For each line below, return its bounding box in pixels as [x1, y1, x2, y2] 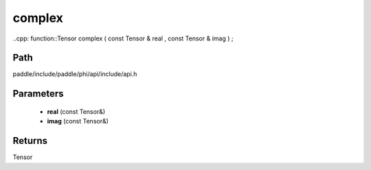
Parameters [12, 88, 64, 99]
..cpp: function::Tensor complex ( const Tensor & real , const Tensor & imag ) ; [12, 34, 234, 42]
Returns [12, 135, 48, 147]
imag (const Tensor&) [47, 117, 109, 125]
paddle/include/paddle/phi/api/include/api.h [12, 70, 137, 78]
